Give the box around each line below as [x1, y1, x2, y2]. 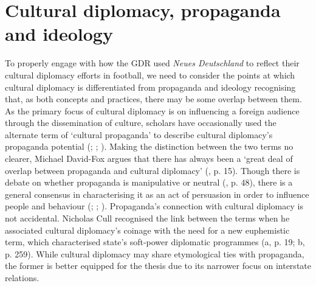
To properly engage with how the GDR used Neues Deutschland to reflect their [5, 57, 300, 69]
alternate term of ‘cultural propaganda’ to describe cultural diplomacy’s [5, 128, 273, 141]
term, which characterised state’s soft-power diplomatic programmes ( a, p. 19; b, [5, 235, 305, 248]
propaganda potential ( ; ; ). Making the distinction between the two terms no [5, 140, 294, 153]
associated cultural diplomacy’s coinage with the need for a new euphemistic [5, 223, 290, 236]
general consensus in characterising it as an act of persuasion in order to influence [5, 187, 309, 200]
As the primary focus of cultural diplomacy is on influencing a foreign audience [5, 104, 300, 117]
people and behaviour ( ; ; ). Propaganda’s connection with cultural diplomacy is [5, 200, 303, 212]
